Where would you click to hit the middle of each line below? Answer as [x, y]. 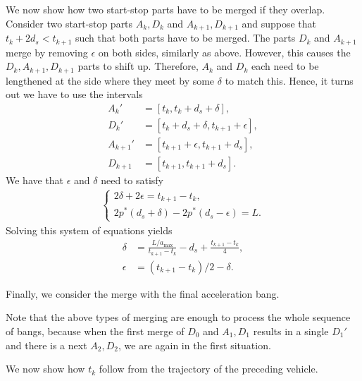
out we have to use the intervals [74, 94]
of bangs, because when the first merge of [95, 331]
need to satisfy [132, 180]
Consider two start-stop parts [69, 23]
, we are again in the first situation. [194, 345]
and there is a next [46, 345]
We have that [35, 180]
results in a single [291, 331]
